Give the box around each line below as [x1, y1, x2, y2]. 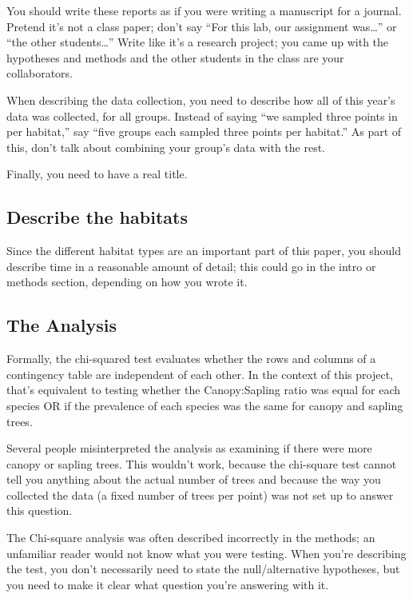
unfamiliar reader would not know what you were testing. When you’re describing [6, 544, 407, 561]
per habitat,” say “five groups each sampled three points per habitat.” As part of [6, 123, 402, 140]
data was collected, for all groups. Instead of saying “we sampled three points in [6, 107, 398, 124]
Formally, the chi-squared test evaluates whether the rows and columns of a [6, 350, 376, 367]
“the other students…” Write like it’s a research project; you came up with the [6, 34, 389, 50]
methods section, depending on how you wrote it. [6, 273, 248, 290]
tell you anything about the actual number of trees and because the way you [6, 471, 381, 488]
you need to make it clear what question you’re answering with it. [6, 576, 329, 592]
